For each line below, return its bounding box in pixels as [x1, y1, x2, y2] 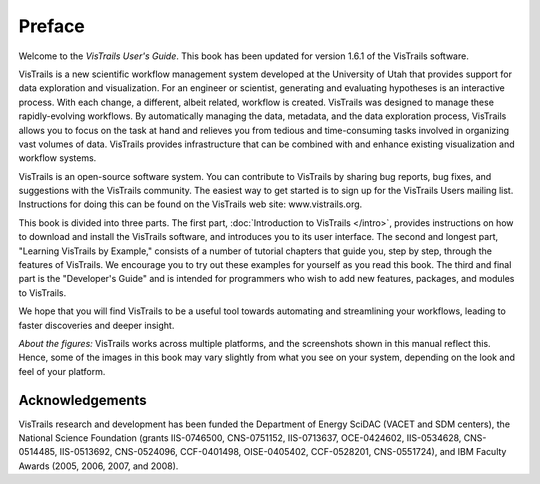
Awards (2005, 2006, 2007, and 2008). [18, 460, 179, 472]
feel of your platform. [18, 365, 106, 377]
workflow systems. [18, 152, 97, 164]
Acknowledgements [18, 391, 147, 409]
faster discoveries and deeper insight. [18, 319, 175, 331]
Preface [18, 15, 85, 37]
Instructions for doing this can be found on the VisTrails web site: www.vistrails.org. [18, 198, 363, 210]
